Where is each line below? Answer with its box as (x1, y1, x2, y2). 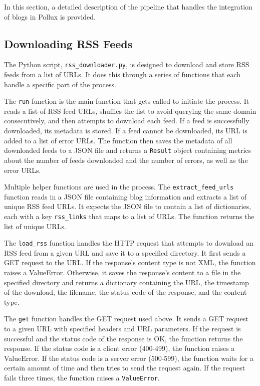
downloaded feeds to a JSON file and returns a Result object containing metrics (4, 145, 251, 155)
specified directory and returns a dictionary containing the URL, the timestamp (4, 277, 249, 287)
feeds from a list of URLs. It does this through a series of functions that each (4, 69, 241, 80)
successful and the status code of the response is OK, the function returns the (4, 333, 243, 343)
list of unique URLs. (4, 221, 66, 231)
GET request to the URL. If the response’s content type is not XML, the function (4, 257, 256, 268)
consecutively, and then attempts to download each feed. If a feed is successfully (4, 115, 249, 126)
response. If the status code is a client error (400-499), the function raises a (4, 343, 235, 353)
